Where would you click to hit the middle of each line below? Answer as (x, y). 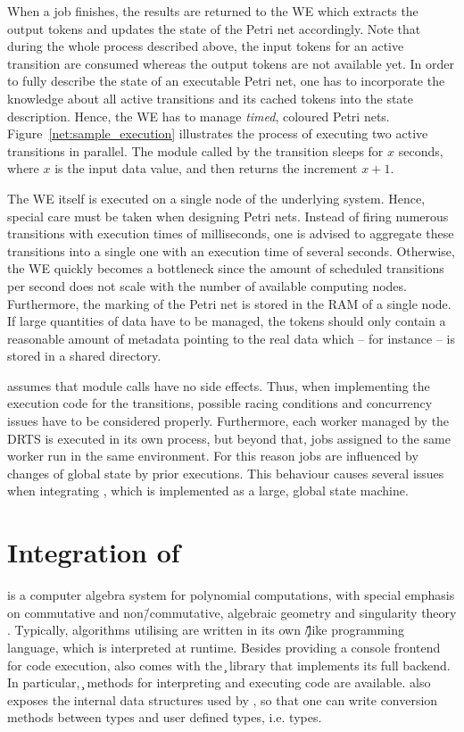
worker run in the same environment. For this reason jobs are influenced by (213, 456)
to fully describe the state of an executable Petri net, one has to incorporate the (226, 81)
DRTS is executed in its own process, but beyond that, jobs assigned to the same (229, 438)
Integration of (94, 552)
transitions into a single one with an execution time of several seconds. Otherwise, (231, 250)
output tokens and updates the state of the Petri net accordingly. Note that (214, 28)
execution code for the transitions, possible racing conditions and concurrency (220, 403)
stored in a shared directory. (84, 356)
